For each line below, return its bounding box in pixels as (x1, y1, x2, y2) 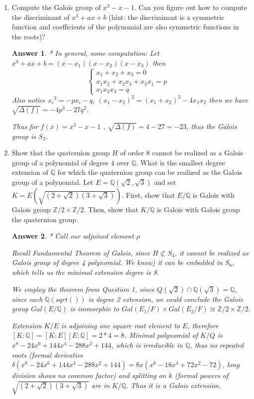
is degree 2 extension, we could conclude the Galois (88, 293, 243, 304)
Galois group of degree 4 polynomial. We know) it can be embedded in (11, 257, 223, 267)
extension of (11, 167, 48, 177)
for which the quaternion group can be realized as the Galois (57, 167, 243, 177)
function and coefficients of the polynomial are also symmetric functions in (11, 21, 239, 32)
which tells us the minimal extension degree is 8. (11, 267, 159, 277)
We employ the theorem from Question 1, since (11, 283, 155, 294)
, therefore (187, 320, 219, 330)
